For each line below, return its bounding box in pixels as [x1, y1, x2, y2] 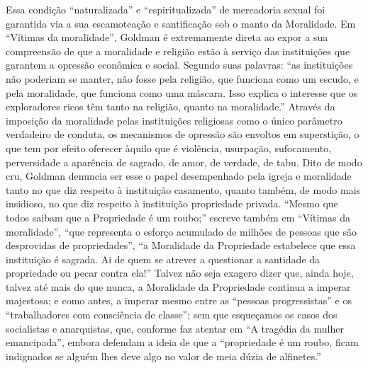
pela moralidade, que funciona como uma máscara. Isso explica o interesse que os [6, 85, 358, 100]
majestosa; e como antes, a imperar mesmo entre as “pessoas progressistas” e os [6, 293, 352, 308]
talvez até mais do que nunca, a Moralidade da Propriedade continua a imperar [6, 279, 351, 294]
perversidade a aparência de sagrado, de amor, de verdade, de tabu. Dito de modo [6, 154, 362, 169]
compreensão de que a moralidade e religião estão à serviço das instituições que [6, 43, 350, 58]
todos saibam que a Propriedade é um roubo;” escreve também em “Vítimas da [6, 209, 350, 224]
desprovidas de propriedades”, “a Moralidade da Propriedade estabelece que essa [6, 238, 356, 253]
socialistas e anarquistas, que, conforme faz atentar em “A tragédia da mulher [6, 321, 344, 335]
